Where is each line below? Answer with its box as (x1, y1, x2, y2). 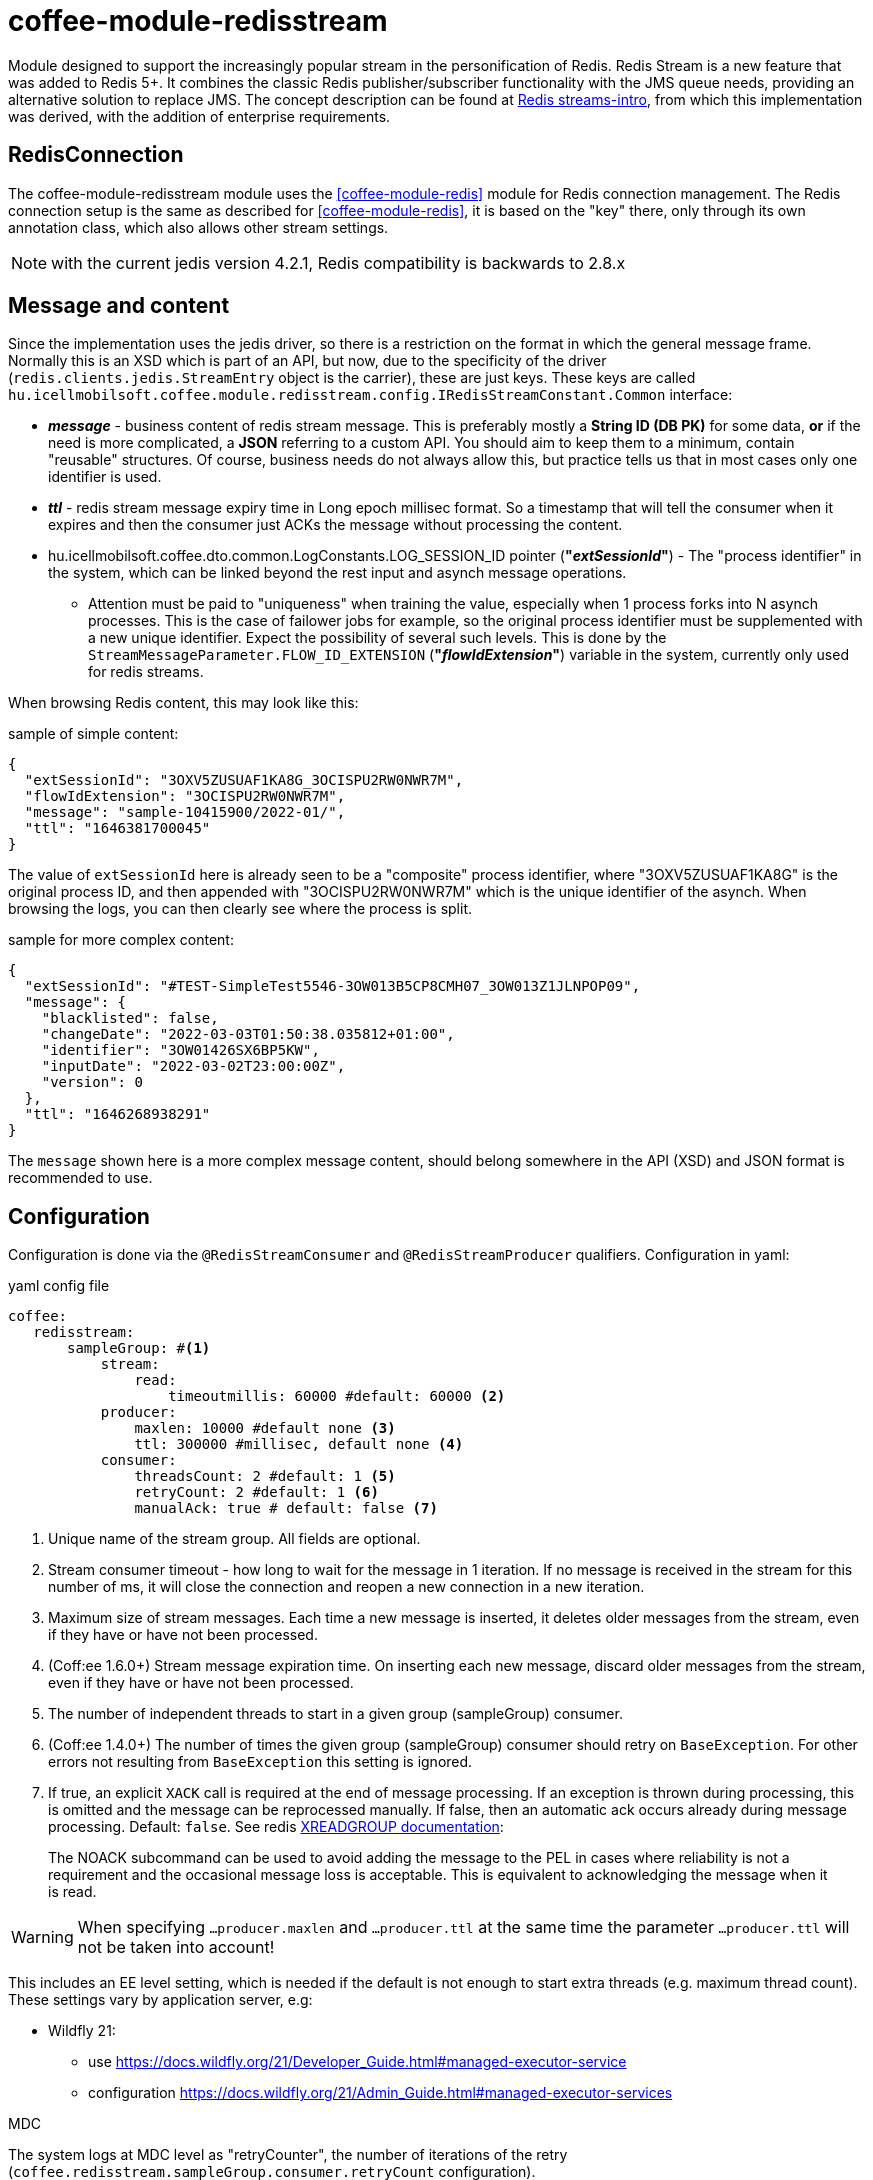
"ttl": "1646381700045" (24, 820, 211, 837)
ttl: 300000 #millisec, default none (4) (134, 1436, 464, 1453)
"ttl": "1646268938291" (24, 1106, 211, 1123)
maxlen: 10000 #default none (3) (134, 1420, 396, 1437)
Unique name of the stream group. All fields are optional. (48, 1530, 421, 1548)
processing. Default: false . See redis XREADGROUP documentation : (48, 1818, 504, 1836)
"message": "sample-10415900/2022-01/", (24, 804, 346, 821)
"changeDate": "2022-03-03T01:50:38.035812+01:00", (41, 1026, 455, 1043)
